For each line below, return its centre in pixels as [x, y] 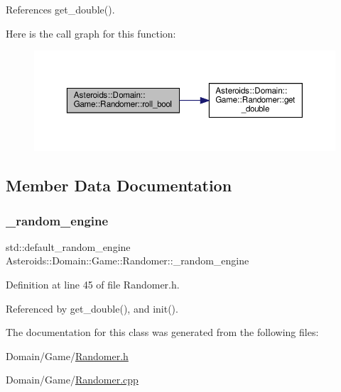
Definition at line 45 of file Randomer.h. [93, 285]
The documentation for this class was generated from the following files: [162, 332]
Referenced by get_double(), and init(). [92, 308]
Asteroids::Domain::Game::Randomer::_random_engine [128, 261]
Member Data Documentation [119, 185]
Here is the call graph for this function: [91, 33]
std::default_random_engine [68, 246]
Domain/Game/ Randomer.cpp [72, 380]
